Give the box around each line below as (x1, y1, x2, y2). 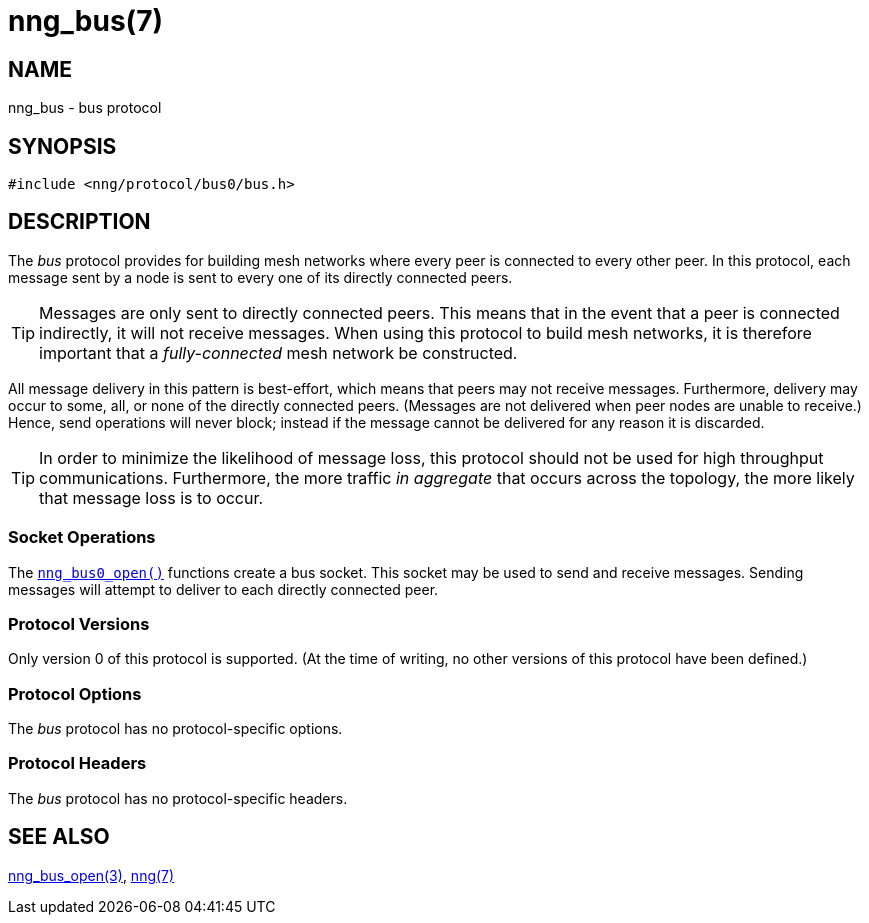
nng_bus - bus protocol (8, 99, 162, 117)
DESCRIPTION (8, 209, 151, 235)
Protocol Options (8, 683, 142, 704)
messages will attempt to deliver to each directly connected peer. (8, 580, 439, 598)
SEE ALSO (8, 824, 110, 850)
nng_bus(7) (8, 4, 163, 38)
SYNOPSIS (8, 133, 117, 159)
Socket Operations (8, 527, 156, 548)
